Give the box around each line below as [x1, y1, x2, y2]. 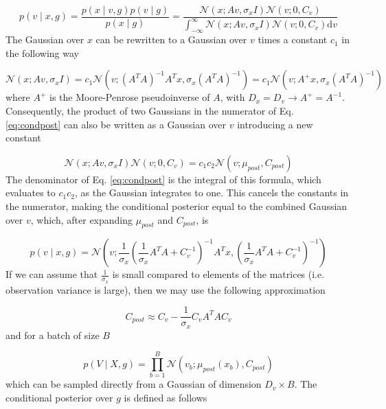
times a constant [258, 32, 328, 47]
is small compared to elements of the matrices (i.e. [112, 267, 325, 281]
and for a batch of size [5, 327, 100, 342]
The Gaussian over [5, 32, 84, 47]
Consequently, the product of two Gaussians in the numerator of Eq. [5, 103, 294, 117]
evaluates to [5, 185, 56, 200]
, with [220, 90, 245, 104]
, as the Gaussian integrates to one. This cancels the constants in [74, 185, 349, 200]
